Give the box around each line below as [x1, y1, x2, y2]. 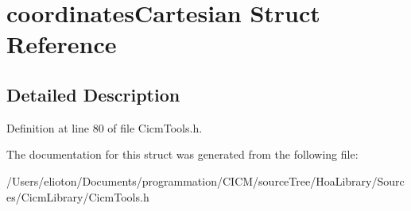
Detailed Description [6, 82, 180, 106]
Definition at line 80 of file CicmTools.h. [6, 119, 203, 136]
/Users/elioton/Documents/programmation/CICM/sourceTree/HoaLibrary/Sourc [6, 172, 405, 189]
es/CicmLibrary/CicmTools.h [6, 188, 149, 205]
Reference [6, 28, 117, 60]
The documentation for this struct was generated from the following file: [6, 146, 359, 163]
